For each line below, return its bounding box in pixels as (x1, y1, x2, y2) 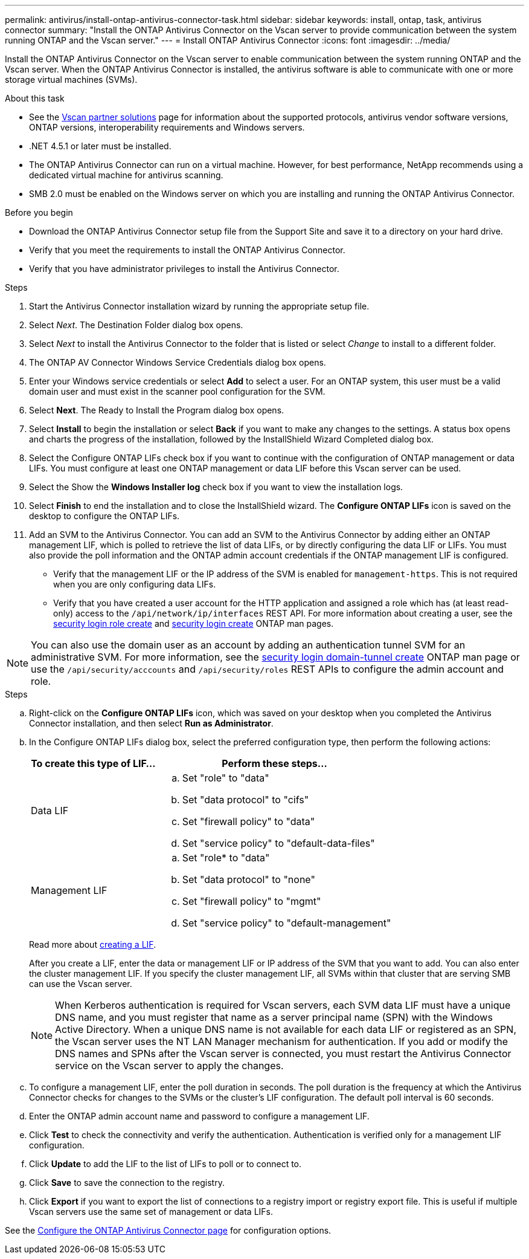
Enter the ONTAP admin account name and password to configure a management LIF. (29, 1111, 370, 1121)
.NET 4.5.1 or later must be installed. (29, 141, 172, 151)
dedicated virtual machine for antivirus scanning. (29, 170, 223, 180)
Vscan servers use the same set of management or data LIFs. (29, 1206, 274, 1217)
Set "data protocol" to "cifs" (182, 794, 309, 806)
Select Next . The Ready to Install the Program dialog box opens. (29, 405, 284, 415)
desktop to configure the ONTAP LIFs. (29, 511, 180, 521)
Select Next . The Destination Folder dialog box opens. (29, 320, 243, 330)
